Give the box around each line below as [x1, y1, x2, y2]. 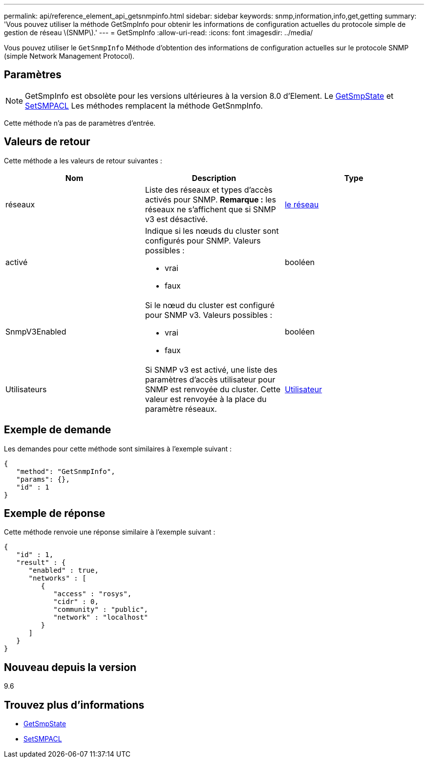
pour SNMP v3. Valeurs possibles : [145, 310, 273, 320]
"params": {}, [16, 475, 70, 483]
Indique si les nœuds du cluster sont [145, 225, 279, 236]
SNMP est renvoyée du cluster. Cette [145, 384, 280, 394]
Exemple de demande [4, 424, 111, 436]
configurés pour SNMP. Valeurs [145, 235, 261, 246]
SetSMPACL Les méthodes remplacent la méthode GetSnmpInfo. [25, 100, 263, 111]
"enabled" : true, [28, 566, 99, 575]
